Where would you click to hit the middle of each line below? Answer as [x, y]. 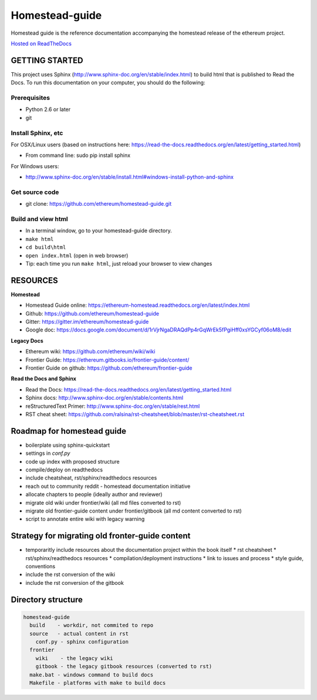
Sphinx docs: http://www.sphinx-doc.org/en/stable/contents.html [104, 398]
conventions [41, 567]
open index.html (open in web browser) [77, 255]
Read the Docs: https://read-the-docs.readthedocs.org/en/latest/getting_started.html [129, 389]
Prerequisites [30, 98]
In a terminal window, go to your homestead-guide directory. [99, 231]
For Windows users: [35, 166]
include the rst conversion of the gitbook [75, 582]
